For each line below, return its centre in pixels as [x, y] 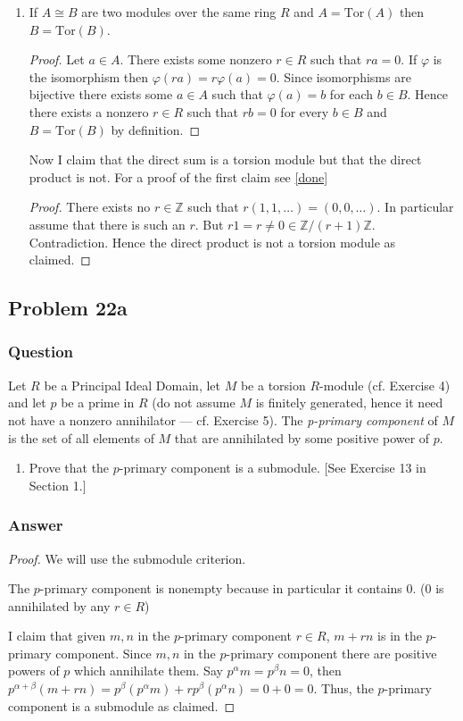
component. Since [103, 653]
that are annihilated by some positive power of [302, 437]
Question [41, 352]
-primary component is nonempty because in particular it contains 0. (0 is [242, 588]
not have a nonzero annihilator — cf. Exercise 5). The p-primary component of [223, 419]
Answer [36, 525]
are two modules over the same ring [179, 12]
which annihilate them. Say [149, 671]
